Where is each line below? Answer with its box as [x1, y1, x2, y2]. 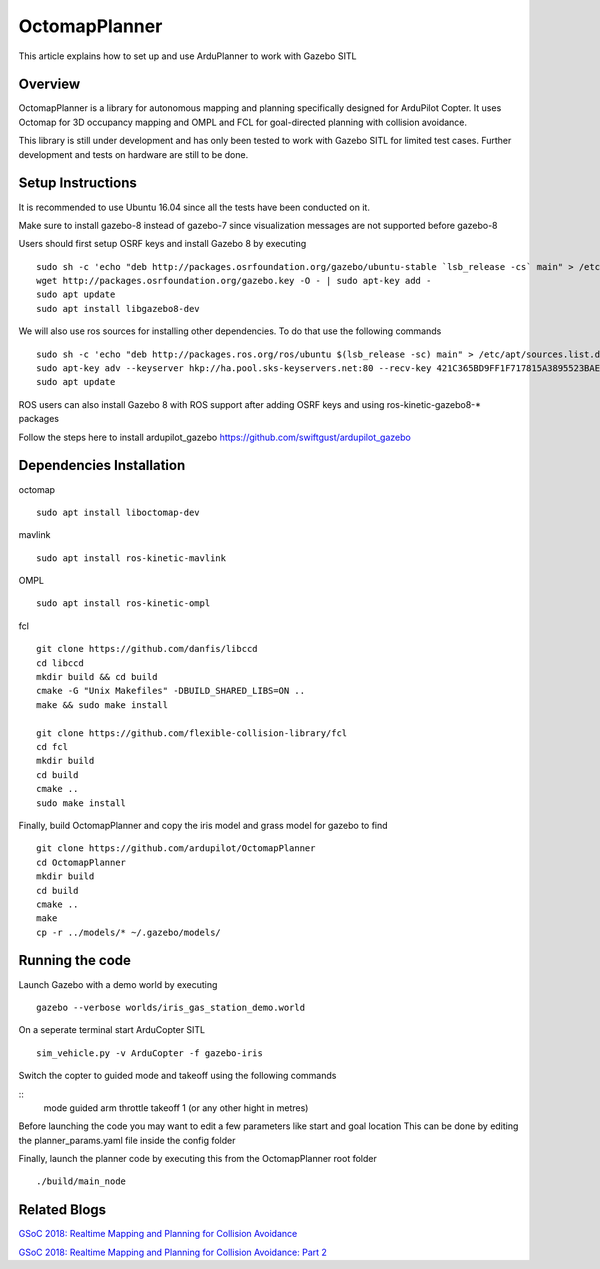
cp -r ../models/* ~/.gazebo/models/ [36, 926, 222, 938]
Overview [18, 76, 81, 93]
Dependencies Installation [18, 457, 186, 474]
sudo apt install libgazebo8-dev [36, 303, 200, 314]
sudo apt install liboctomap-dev [36, 506, 200, 518]
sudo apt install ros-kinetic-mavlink [36, 552, 227, 564]
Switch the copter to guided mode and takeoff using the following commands [18, 1070, 337, 1082]
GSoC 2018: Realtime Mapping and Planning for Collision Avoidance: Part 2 [18, 1246, 327, 1258]
